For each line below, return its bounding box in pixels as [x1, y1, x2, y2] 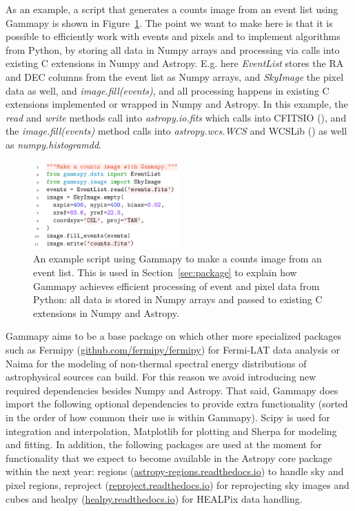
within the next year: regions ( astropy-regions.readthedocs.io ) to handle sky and [6, 464, 344, 479]
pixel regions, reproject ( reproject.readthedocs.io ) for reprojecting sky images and [6, 477, 349, 492]
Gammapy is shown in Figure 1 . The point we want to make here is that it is [6, 15, 333, 30]
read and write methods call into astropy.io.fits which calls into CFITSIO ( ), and [6, 110, 347, 124]
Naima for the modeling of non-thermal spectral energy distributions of [6, 356, 307, 370]
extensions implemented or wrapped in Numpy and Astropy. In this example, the [6, 97, 348, 111]
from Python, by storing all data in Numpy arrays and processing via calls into [6, 42, 340, 57]
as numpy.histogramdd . [6, 137, 102, 151]
